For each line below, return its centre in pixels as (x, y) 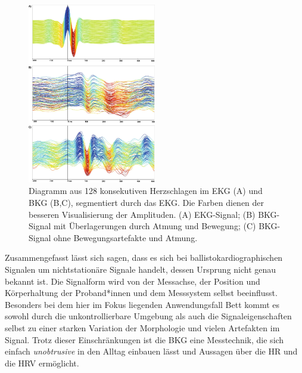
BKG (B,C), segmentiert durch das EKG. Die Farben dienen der (147, 202)
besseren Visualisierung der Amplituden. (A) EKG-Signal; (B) (142, 214)
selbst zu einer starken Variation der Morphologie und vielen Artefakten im (142, 327)
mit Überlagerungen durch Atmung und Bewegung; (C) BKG (166, 226)
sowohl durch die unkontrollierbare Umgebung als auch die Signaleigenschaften (148, 316)
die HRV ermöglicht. (42, 363)
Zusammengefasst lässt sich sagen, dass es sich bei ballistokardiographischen (144, 258)
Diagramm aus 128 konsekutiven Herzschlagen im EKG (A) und (146, 191)
